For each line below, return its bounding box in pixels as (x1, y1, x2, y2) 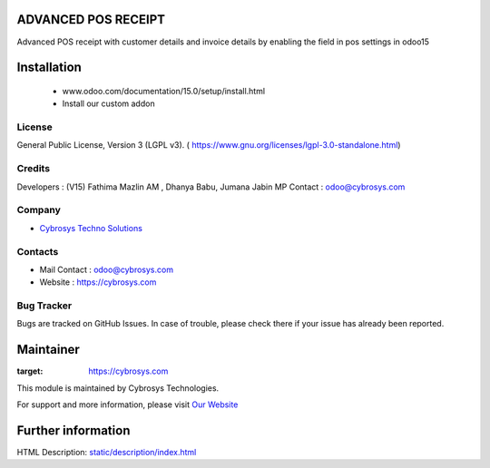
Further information (16, 423, 131, 438)
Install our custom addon (62, 98, 155, 109)
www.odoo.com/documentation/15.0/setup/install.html (62, 85, 266, 96)
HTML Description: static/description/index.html (16, 447, 197, 457)
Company (16, 204, 61, 217)
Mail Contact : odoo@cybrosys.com (39, 264, 174, 275)
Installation (16, 60, 82, 75)
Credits (16, 162, 50, 175)
